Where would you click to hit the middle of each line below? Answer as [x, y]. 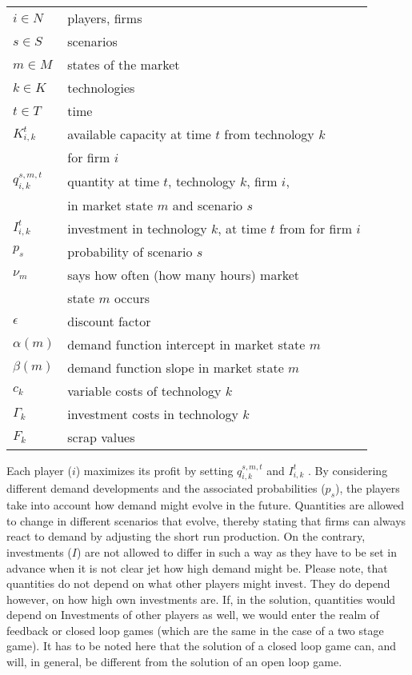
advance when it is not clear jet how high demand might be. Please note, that [197, 567]
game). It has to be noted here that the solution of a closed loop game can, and [202, 646]
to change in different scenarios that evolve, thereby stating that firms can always [206, 520]
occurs [132, 298]
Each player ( [39, 470]
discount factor [109, 321]
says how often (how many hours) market [183, 274]
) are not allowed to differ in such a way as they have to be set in [237, 551]
